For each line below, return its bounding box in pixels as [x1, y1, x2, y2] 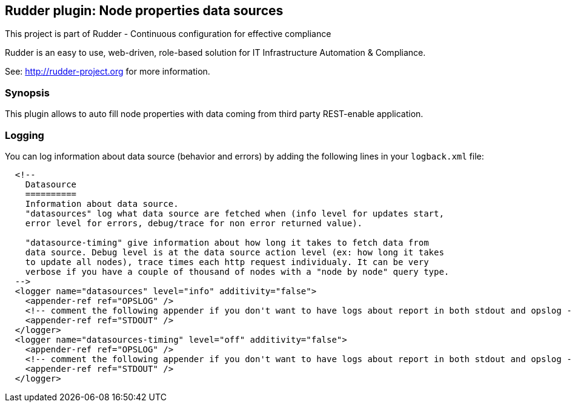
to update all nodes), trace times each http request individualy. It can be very [25, 257, 429, 267]
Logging [5, 129, 44, 141]
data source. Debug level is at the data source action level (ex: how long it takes [25, 247, 444, 257]
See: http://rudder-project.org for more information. [5, 66, 210, 77]
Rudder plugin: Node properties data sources [5, 3, 284, 18]
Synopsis [5, 86, 50, 99]
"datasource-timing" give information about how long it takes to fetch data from [25, 237, 429, 247]
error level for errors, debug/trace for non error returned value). [25, 218, 363, 228]
